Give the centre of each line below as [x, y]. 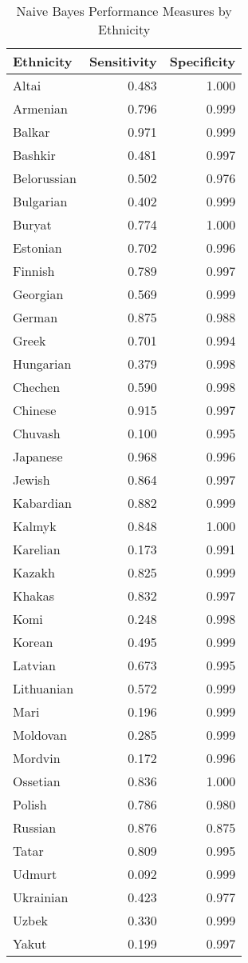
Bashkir [34, 155]
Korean [33, 642]
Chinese [35, 410]
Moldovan [40, 735]
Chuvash [37, 433]
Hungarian [42, 364]
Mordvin [37, 758]
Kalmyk [35, 526]
